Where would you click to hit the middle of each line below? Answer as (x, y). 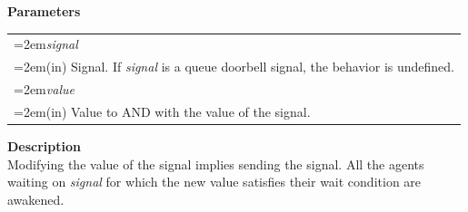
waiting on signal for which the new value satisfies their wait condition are (214, 182)
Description (45, 145)
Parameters (44, 11)
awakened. (36, 199)
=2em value (44, 89)
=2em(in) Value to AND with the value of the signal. (162, 111)
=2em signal (46, 44)
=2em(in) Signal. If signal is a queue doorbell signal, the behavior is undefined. (234, 67)
